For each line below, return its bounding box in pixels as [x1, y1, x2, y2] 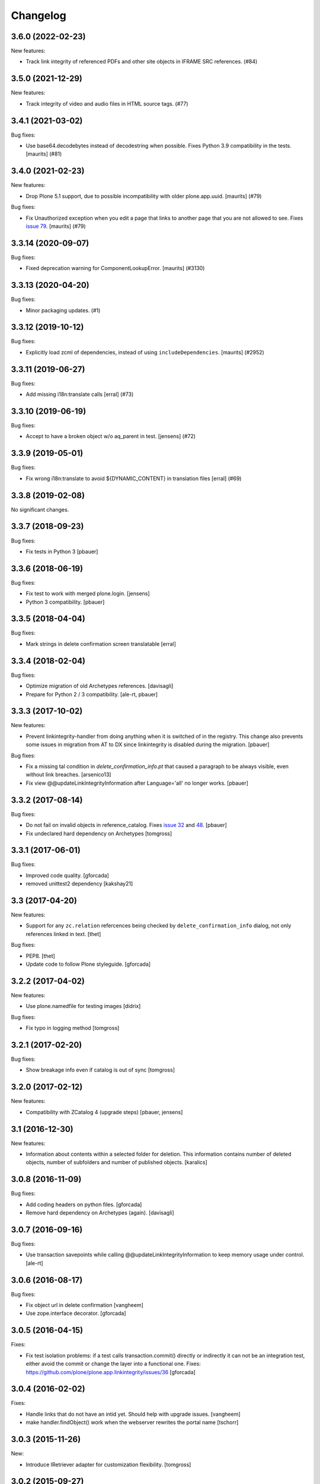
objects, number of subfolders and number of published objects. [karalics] [25, 1159, 207, 1166]
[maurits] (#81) [25, 150, 62, 157]
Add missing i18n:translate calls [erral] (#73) [25, 391, 134, 398]
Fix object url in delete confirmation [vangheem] [25, 1302, 143, 1309]
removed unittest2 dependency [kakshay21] [25, 880, 133, 887]
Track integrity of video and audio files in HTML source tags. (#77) [25, 100, 189, 107]
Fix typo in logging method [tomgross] [25, 1025, 120, 1032]
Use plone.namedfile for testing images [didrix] [25, 1003, 141, 1010]
